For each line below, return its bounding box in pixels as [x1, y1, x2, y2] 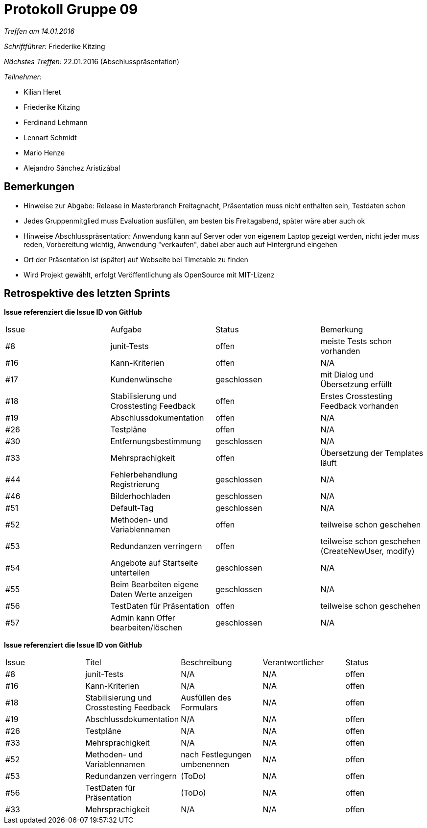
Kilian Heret [24, 87, 61, 96]
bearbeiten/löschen [110, 623, 182, 633]
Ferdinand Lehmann [24, 118, 88, 126]
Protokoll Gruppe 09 [4, 1, 138, 18]
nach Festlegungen [181, 750, 252, 760]
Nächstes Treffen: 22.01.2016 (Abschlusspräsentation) [4, 57, 180, 66]
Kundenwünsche [110, 375, 172, 385]
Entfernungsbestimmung [110, 436, 201, 447]
